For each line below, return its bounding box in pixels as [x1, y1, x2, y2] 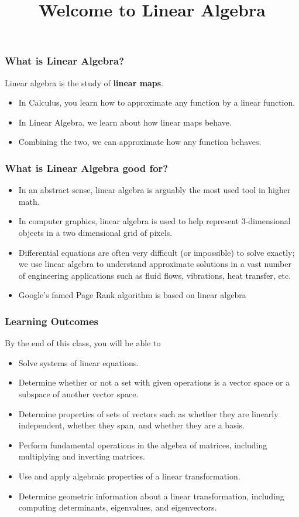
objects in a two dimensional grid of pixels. [18, 227, 173, 239]
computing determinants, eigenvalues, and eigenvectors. [18, 501, 217, 513]
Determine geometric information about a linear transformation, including [18, 489, 284, 502]
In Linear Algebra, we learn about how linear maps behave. [18, 116, 232, 128]
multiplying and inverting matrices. [18, 450, 145, 462]
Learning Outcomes [5, 313, 99, 328]
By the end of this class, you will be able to [5, 337, 161, 349]
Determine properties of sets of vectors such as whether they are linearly [18, 407, 279, 420]
